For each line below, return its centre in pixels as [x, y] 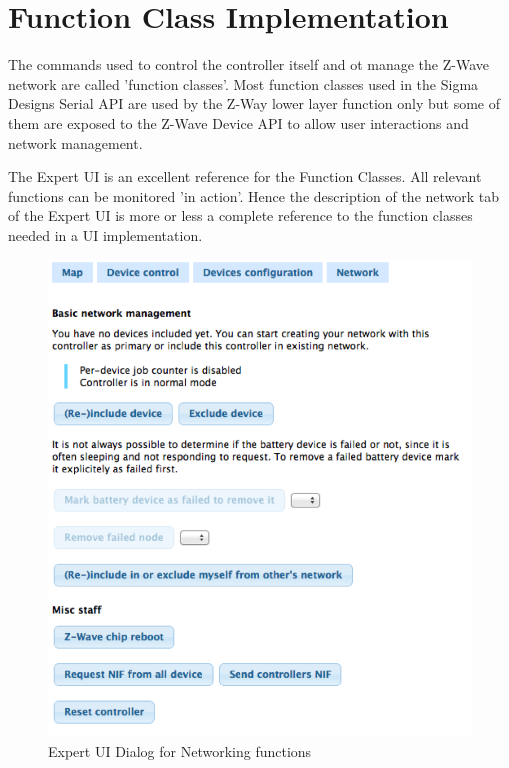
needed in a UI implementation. [105, 234]
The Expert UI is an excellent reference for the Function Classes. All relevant [245, 176]
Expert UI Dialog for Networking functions [180, 751]
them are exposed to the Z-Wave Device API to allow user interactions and [238, 122]
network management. [75, 142]
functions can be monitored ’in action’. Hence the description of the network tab [254, 195]
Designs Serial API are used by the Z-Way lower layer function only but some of [254, 103]
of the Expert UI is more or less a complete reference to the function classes [240, 215]
